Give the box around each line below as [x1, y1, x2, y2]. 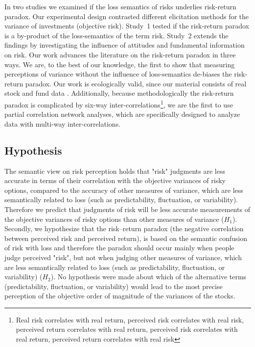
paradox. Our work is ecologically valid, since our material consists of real [25, 78, 247, 88]
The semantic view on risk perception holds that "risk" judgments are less [4, 165, 225, 176]
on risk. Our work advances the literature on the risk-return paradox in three [4, 49, 236, 59]
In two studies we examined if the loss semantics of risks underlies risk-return [4, 1, 236, 11]
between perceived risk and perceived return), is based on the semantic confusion [4, 233, 248, 243]
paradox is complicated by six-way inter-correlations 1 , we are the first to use [4, 98, 233, 109]
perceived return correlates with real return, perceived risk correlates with [16, 324, 238, 334]
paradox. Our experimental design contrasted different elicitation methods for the [4, 11, 249, 21]
